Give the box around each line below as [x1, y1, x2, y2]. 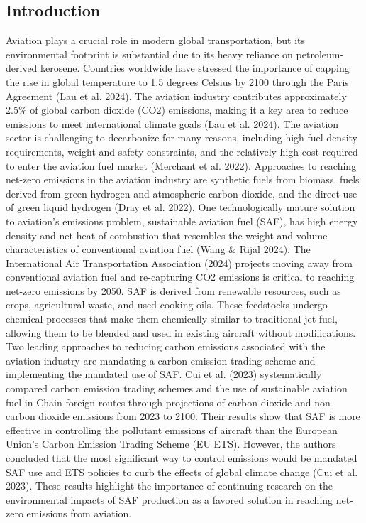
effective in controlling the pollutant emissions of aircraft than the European [6, 422, 338, 437]
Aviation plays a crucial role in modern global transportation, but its [6, 33, 306, 48]
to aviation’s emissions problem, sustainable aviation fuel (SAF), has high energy [6, 213, 358, 228]
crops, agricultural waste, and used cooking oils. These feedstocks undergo [6, 297, 328, 312]
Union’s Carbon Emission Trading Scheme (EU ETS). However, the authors [6, 436, 336, 451]
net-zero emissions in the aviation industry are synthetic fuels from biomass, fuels [6, 172, 360, 187]
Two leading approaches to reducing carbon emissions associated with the [6, 339, 326, 354]
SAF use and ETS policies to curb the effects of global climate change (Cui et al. [6, 464, 358, 479]
